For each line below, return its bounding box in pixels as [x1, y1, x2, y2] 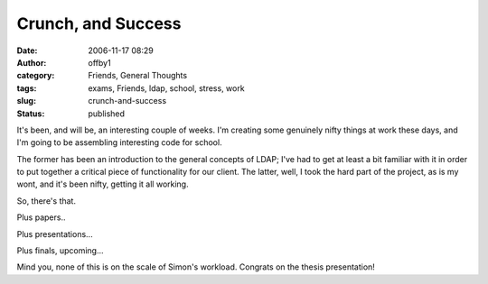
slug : [16, 96, 36, 106]
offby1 [88, 57, 112, 68]
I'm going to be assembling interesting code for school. [16, 137, 222, 148]
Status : [16, 108, 45, 119]
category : [16, 70, 55, 81]
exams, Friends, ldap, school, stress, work [88, 82, 245, 94]
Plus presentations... [16, 228, 94, 239]
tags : [16, 82, 37, 94]
